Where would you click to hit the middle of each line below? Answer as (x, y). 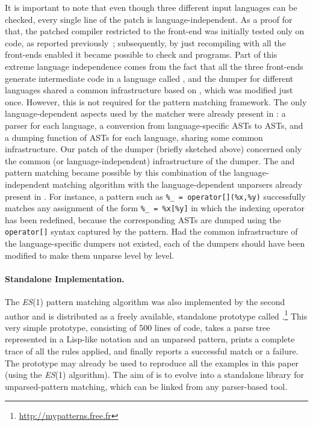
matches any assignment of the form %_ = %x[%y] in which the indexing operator (155, 208)
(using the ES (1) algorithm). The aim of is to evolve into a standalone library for (154, 375)
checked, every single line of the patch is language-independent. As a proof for (149, 19)
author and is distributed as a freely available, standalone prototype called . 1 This (156, 315)
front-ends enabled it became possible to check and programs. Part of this (141, 54)
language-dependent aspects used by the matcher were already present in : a (145, 113)
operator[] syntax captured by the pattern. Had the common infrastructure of (151, 231)
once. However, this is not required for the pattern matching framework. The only (156, 101)
